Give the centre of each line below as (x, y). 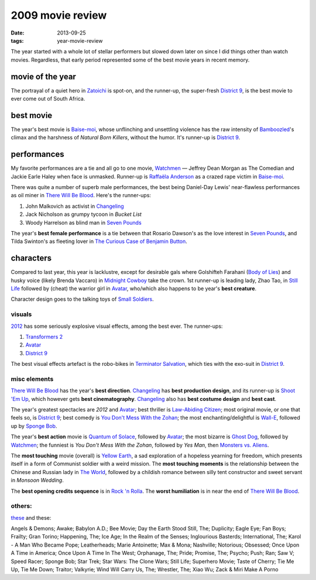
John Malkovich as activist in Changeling (75, 206)
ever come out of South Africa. (48, 99)
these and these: (31, 517)
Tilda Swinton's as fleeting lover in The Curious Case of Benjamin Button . (99, 241)
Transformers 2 (44, 337)
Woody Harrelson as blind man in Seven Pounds (83, 222)
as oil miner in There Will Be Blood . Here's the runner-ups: (81, 195)
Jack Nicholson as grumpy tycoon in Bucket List (83, 214)
